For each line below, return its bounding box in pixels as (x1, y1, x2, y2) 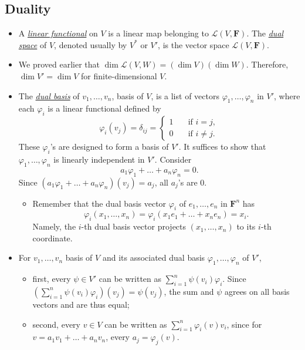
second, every (32, 318, 80, 330)
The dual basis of (18, 89, 80, 102)
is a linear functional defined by (48, 102, 161, 115)
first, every (32, 272, 71, 285)
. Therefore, (246, 58, 289, 70)
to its (236, 220, 256, 233)
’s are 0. (178, 176, 207, 188)
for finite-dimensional (81, 69, 157, 82)
